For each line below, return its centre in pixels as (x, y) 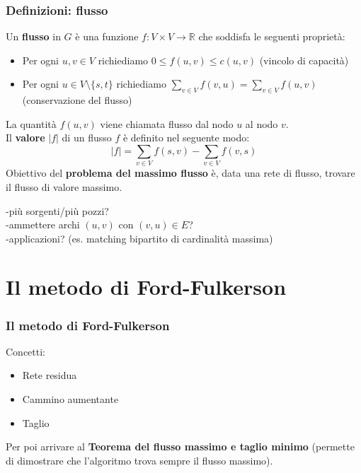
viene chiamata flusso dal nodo (167, 123)
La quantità (31, 123)
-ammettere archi (43, 224)
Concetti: (25, 351)
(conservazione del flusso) (77, 100)
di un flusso (87, 138)
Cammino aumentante (70, 399)
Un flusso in (33, 36)
